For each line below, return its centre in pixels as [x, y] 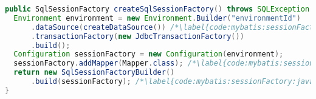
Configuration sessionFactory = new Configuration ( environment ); [149, 54]
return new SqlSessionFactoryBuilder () [94, 73]
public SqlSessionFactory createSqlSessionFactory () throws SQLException [157, 9]
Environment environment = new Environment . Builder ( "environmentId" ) [157, 18]
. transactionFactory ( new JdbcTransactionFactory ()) [137, 36]
